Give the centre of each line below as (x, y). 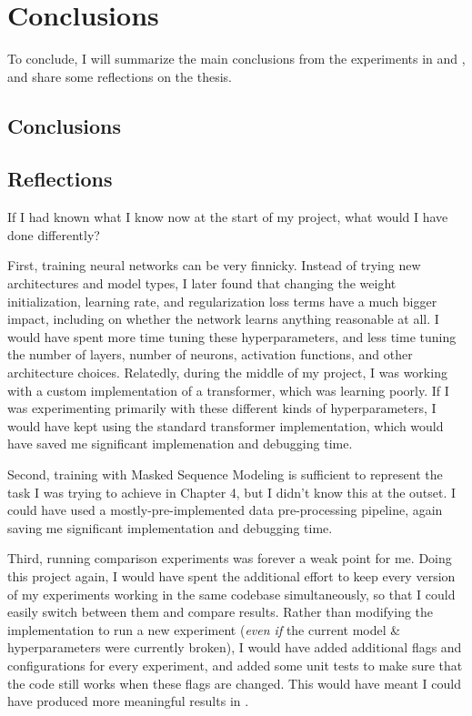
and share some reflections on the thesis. (120, 76)
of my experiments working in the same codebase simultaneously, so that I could (231, 594)
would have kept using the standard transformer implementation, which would (226, 425)
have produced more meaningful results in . (128, 701)
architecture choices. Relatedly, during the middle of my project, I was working (227, 373)
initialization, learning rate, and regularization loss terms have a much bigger (222, 301)
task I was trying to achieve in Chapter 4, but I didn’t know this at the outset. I (232, 492)
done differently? (54, 234)
